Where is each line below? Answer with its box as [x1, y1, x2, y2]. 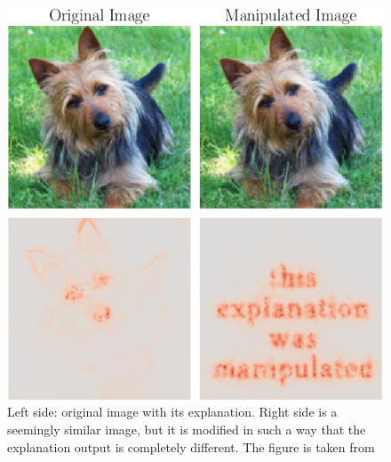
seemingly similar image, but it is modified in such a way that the [7, 420, 366, 439]
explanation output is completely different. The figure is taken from [7, 437, 375, 456]
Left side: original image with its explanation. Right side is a [7, 402, 338, 421]
